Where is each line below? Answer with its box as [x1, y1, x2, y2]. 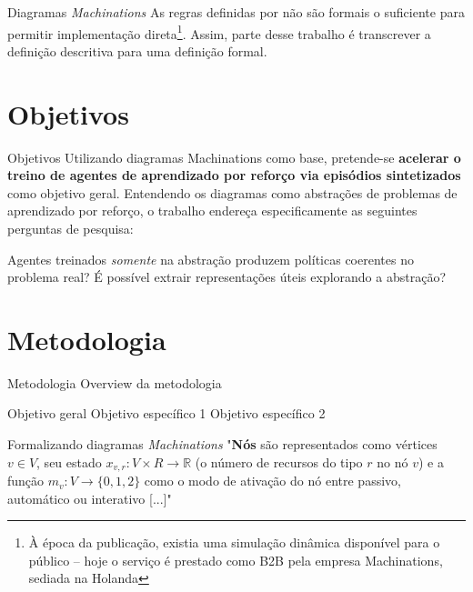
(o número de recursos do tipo [195, 452, 363, 471]
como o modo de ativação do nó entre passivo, [144, 471, 401, 490]
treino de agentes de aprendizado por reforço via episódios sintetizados [7, 166, 461, 185]
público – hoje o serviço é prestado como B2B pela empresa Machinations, [28, 550, 443, 569]
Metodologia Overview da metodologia [7, 373, 222, 392]
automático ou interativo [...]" [7, 488, 172, 507]
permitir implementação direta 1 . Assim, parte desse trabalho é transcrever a [7, 21, 431, 43]
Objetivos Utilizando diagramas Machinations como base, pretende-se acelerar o [7, 147, 461, 166]
